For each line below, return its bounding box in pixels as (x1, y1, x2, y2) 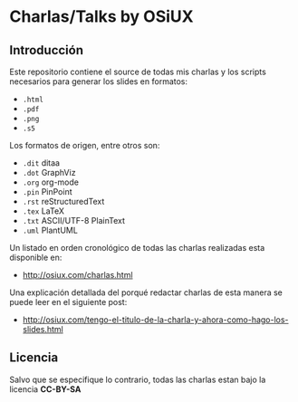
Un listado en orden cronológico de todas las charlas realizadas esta (9, 243, 265, 253)
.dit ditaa (22, 158, 61, 168)
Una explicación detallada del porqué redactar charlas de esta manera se (9, 287, 284, 298)
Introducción (9, 43, 84, 58)
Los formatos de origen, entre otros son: (9, 140, 160, 150)
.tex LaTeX (22, 206, 65, 216)
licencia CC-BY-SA (9, 383, 82, 395)
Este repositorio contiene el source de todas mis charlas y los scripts (9, 66, 267, 77)
